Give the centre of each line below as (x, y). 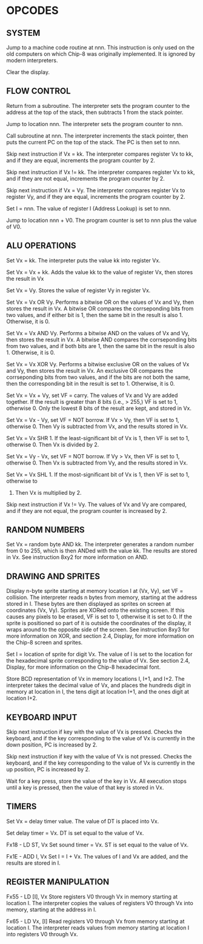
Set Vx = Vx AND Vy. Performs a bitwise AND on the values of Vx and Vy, (98, 333)
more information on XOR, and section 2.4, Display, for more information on (100, 636)
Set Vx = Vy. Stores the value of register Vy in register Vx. (78, 290)
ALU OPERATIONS (41, 246)
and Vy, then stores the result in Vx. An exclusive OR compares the (90, 370)
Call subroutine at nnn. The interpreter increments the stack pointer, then (97, 136)
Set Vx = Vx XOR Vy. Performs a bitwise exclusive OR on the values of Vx (98, 364)
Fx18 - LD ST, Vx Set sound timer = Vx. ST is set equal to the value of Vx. (98, 845)
